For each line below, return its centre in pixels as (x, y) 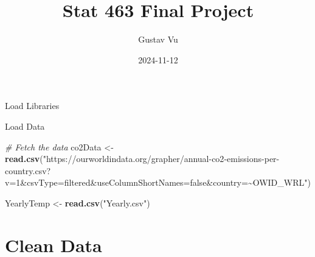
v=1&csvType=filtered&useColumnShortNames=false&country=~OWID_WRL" (156, 182)
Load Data (25, 126)
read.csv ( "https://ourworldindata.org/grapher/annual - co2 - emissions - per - (142, 159)
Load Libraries (32, 106)
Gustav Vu (158, 39)
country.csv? (28, 170)
